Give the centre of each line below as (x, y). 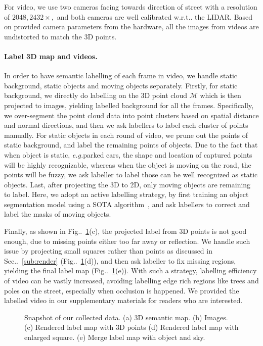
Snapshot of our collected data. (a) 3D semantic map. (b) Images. (126, 317)
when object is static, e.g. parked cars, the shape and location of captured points (128, 154)
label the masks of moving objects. (58, 214)
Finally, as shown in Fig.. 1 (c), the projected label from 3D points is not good (125, 231)
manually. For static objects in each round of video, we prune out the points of (126, 135)
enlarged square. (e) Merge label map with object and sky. (115, 337)
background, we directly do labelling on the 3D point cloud (96, 95)
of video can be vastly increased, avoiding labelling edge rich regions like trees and (131, 281)
